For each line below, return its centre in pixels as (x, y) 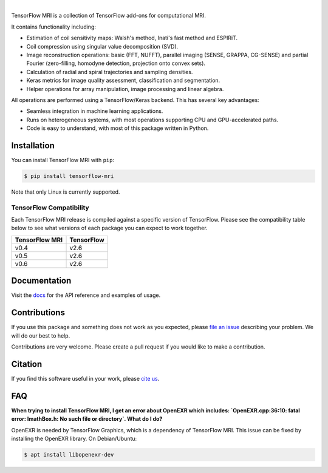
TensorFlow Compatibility (50, 208)
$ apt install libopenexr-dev (69, 455)
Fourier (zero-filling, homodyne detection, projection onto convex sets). (116, 63)
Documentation (41, 281)
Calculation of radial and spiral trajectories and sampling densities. (110, 72)
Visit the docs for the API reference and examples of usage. (86, 295)
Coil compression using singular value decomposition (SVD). (102, 46)
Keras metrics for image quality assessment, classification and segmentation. (123, 80)
